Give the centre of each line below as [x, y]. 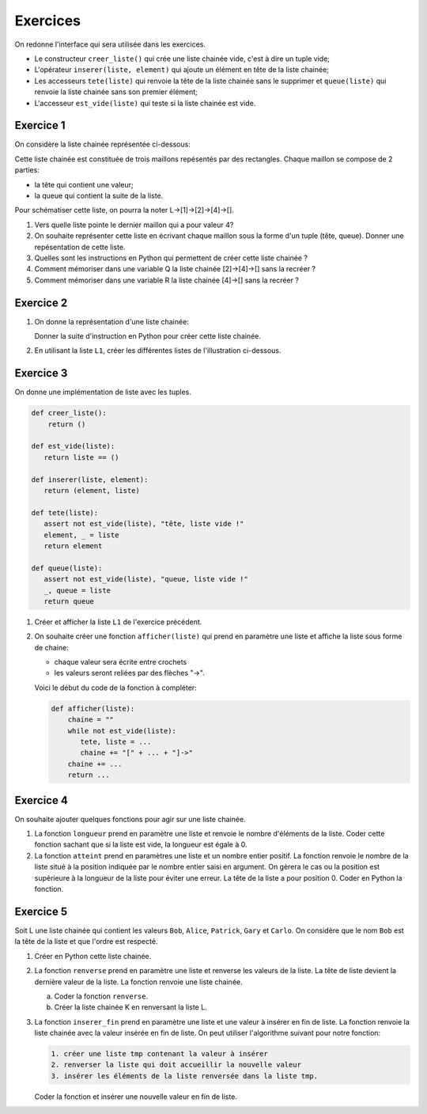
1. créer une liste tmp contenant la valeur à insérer [159, 1054]
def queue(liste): [67, 568]
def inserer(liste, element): [90, 479]
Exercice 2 [41, 303]
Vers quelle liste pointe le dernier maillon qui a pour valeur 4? [134, 225]
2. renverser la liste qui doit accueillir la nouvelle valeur [176, 1065]
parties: [27, 170]
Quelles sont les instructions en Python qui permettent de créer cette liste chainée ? [171, 258]
